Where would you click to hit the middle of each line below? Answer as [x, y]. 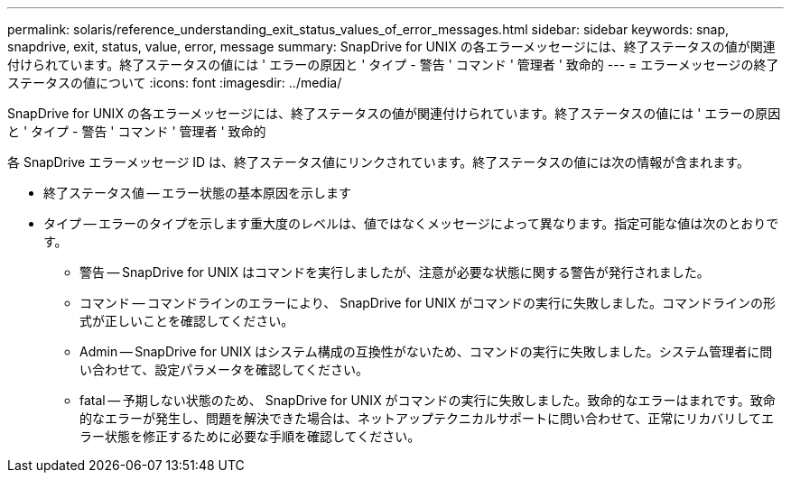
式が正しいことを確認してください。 [187, 321]
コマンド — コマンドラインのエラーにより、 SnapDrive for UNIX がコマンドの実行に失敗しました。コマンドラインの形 [428, 303]
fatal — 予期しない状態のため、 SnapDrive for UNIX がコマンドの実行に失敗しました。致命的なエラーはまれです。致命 [428, 400]
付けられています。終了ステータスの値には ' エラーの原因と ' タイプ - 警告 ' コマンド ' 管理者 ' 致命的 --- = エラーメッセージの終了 [393, 65]
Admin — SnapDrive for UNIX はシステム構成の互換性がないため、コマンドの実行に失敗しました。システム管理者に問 [426, 351]
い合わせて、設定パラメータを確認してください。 [224, 369]
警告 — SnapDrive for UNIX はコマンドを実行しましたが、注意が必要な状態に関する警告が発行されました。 [395, 272]
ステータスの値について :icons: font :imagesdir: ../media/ [175, 83]
